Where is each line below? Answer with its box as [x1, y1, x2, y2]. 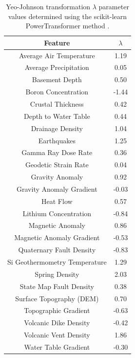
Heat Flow [41, 196, 73, 206]
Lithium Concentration [22, 208, 92, 218]
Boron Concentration [25, 87, 89, 97]
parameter [98, 1, 129, 11]
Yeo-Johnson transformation [6, 1, 91, 11]
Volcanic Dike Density [24, 317, 90, 328]
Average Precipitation [24, 62, 89, 72]
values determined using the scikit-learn [8, 11, 127, 21]
